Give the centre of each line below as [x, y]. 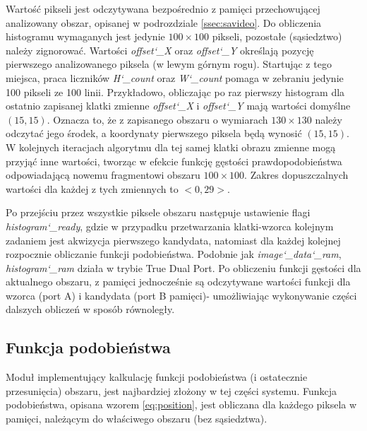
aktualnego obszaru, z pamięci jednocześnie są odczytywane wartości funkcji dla [178, 282]
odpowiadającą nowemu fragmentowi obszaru [103, 175]
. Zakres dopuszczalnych [296, 175]
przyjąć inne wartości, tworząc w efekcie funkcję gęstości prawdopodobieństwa [174, 161]
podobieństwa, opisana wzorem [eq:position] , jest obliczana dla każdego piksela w [181, 405]
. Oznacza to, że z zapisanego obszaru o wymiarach [157, 119]
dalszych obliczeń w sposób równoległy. [90, 309]
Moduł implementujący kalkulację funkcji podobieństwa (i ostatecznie [157, 377]
